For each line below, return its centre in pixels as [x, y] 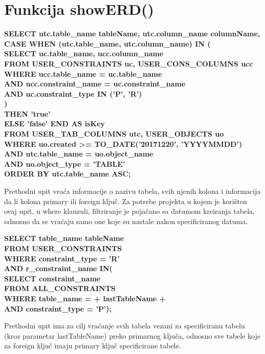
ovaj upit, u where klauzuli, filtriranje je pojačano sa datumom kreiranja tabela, [129, 211]
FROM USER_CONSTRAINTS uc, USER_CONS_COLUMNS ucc [129, 63]
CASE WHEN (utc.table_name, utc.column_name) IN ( [107, 43]
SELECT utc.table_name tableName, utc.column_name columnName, [132, 34]
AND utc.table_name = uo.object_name [79, 154]
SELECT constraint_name [52, 278]
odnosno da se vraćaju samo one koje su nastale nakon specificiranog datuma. [126, 221]
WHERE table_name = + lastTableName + [85, 298]
